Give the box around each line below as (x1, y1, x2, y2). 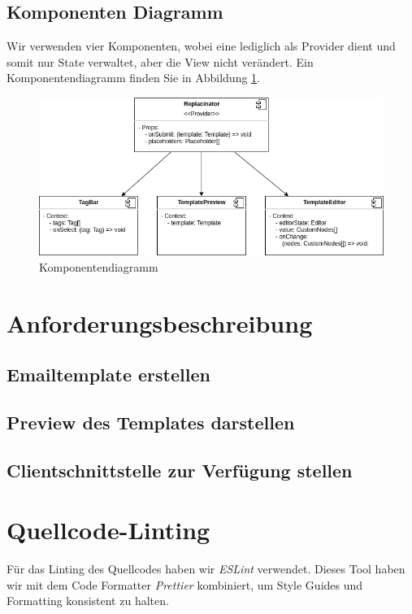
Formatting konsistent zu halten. (7, 592, 169, 609)
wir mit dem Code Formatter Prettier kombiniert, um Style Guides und (7, 576, 363, 593)
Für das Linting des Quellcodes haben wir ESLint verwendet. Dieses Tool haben (7, 560, 405, 577)
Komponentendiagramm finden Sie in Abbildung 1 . (7, 69, 261, 86)
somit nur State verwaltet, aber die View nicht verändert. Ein (7, 53, 314, 70)
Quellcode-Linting (7, 513, 210, 547)
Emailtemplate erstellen (7, 362, 210, 387)
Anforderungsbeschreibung (7, 306, 313, 339)
